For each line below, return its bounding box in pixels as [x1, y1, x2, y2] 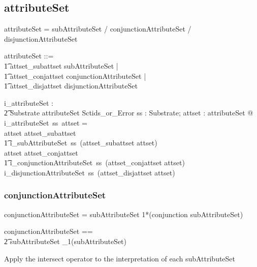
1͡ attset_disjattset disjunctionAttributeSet [4, 80, 138, 91]
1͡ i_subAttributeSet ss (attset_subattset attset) [4, 137, 157, 148]
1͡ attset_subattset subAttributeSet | [4, 60, 118, 71]
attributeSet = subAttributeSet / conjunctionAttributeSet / [4, 23, 191, 34]
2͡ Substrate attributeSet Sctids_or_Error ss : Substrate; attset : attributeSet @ [4, 107, 253, 118]
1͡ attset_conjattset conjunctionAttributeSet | [4, 70, 146, 81]
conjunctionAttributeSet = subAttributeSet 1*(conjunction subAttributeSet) [4, 209, 243, 219]
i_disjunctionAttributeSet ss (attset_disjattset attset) [4, 167, 175, 177]
